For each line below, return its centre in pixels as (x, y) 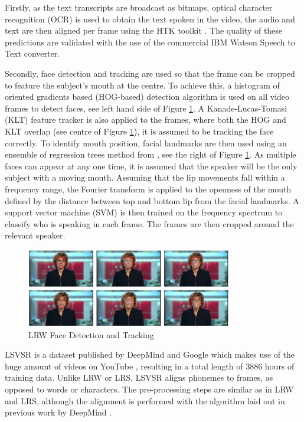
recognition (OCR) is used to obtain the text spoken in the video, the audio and (150, 19)
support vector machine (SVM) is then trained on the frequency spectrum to (144, 212)
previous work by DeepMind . (58, 412)
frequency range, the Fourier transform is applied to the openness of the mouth (148, 189)
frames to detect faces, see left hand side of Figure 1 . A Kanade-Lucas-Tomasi (146, 108)
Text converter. (32, 53)
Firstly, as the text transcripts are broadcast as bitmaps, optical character (139, 7)
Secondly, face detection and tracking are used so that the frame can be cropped (150, 73)
